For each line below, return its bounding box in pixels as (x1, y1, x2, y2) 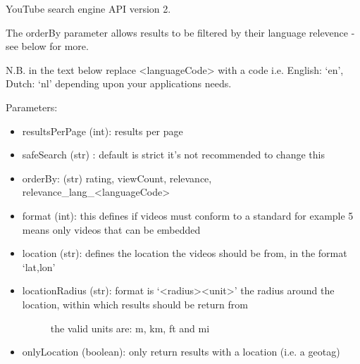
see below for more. (6, 39, 89, 54)
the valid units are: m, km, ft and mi (50, 320, 210, 335)
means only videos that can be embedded (22, 222, 201, 237)
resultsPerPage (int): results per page (22, 123, 183, 138)
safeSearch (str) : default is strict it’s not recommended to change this (22, 147, 325, 162)
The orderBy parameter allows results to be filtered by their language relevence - (6, 25, 355, 39)
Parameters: (6, 99, 58, 114)
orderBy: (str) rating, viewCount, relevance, (22, 170, 212, 185)
